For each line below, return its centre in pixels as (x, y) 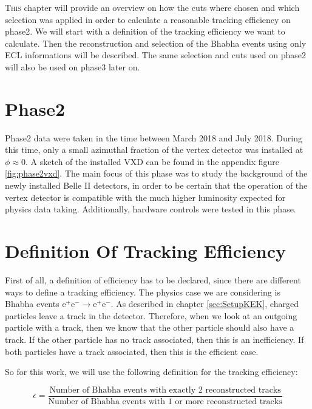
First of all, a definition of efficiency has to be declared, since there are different (153, 279)
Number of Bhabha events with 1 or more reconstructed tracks (165, 401)
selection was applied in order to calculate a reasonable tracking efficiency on (148, 19)
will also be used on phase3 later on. (73, 66)
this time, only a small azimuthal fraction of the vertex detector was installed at (154, 150)
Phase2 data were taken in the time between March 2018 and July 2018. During (154, 137)
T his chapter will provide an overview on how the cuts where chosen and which (152, 7)
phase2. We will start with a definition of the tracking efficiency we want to (145, 31)
